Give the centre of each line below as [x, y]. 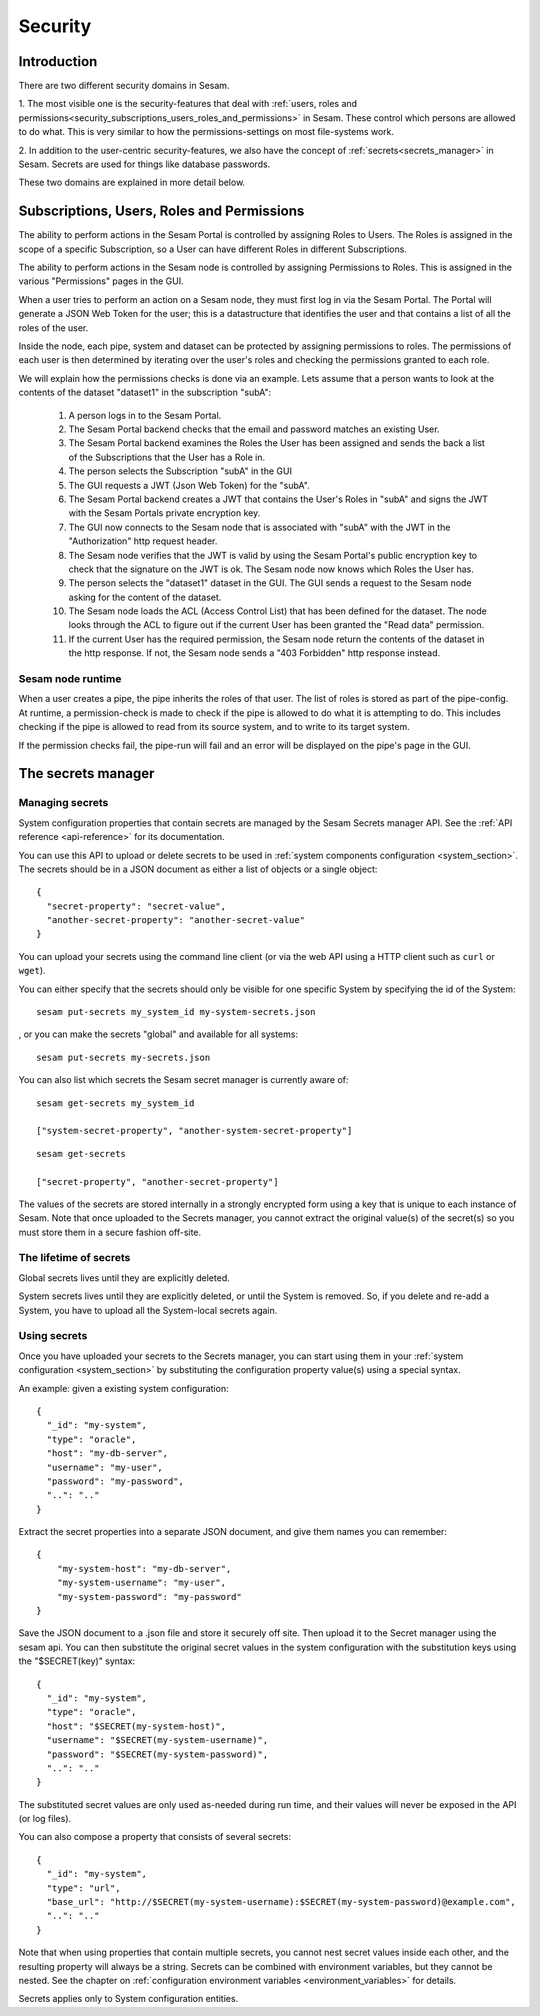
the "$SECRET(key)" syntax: [77, 1661]
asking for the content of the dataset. [145, 597]
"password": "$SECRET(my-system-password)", [157, 1754]
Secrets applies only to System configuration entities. [128, 1999]
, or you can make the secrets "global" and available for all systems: [158, 1034]
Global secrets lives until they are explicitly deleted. [124, 1277]
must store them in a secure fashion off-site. [110, 1232]
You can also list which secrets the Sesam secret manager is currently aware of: [183, 1080]
